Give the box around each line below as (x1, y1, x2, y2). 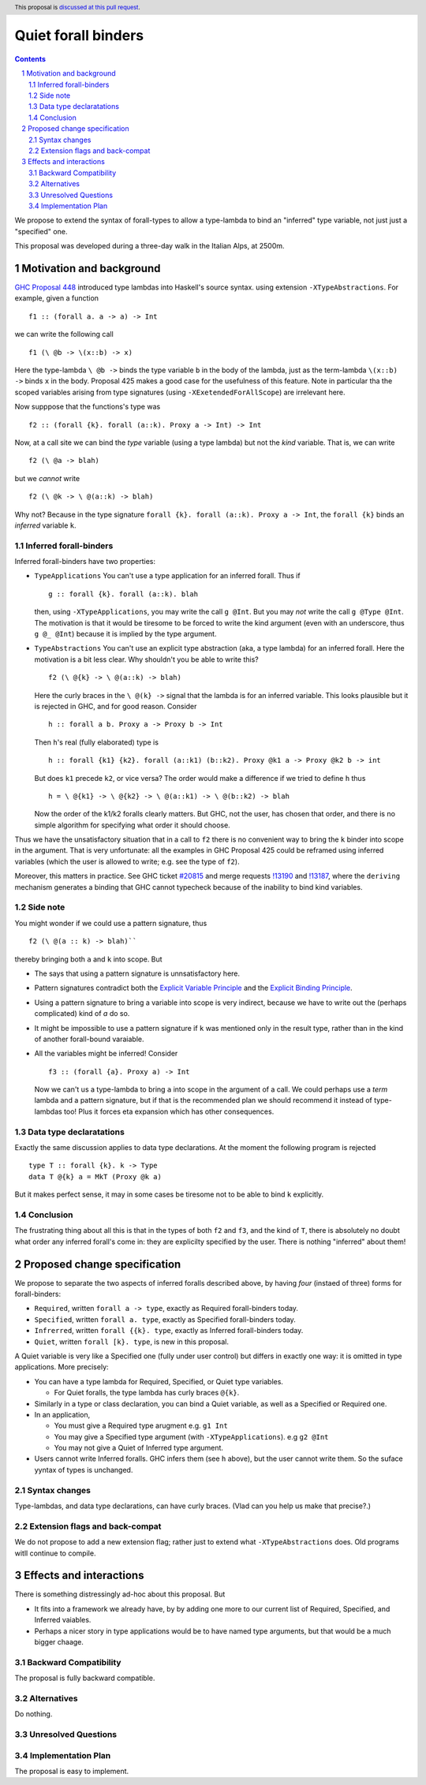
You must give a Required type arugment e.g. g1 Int (54, 1421, 228, 1431)
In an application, (34, 1410, 91, 1419)
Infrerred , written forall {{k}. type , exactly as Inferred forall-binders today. (34, 1326, 304, 1335)
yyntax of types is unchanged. (34, 1465, 133, 1474)
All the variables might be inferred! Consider (34, 1049, 178, 1059)
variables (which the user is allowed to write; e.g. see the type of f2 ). (14, 857, 240, 866)
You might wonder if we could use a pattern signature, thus (14, 918, 207, 928)
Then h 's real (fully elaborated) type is (34, 738, 159, 747)
